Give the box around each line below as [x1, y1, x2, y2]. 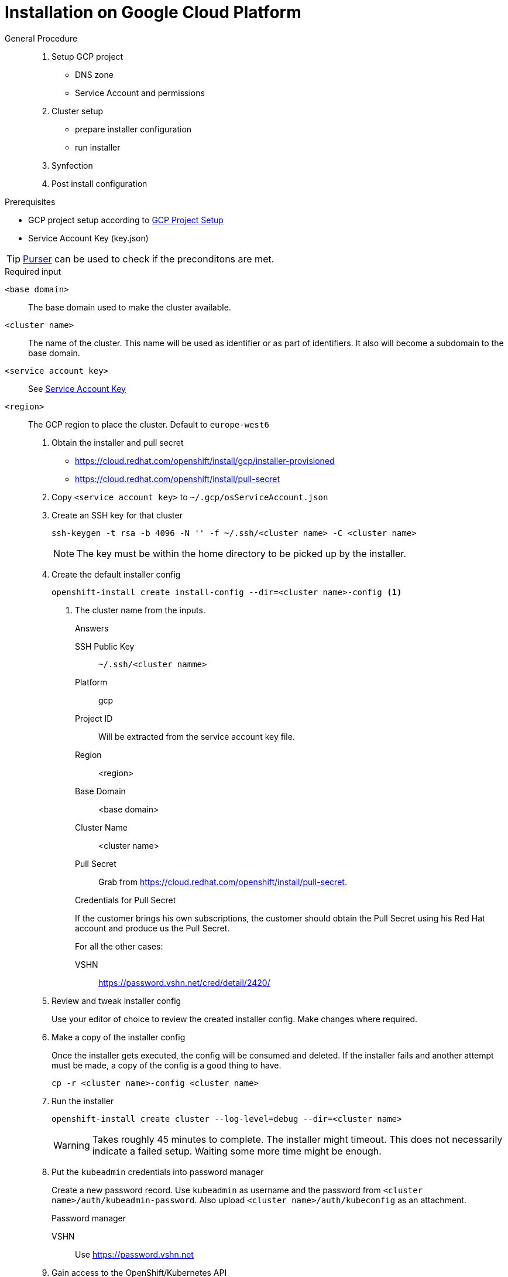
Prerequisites [5, 196, 56, 207]
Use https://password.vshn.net [75, 1249, 194, 1259]
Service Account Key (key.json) [28, 233, 149, 243]
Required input [5, 266, 61, 276]
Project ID [75, 713, 113, 723]
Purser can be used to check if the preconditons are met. [23, 252, 274, 265]
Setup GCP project [52, 51, 123, 62]
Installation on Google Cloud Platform [5, 2, 301, 22]
